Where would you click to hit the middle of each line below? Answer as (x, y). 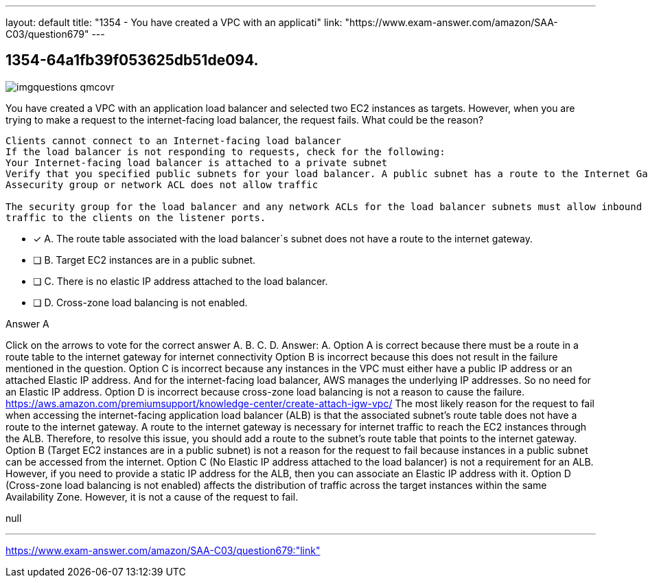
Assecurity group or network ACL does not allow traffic (162, 184)
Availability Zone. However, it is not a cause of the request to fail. (152, 496)
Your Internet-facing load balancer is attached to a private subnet (197, 162)
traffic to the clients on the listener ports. (136, 217)
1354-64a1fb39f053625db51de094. (132, 60)
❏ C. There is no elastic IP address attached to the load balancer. (181, 281)
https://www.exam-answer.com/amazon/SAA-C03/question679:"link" (163, 550)
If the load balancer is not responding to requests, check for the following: (225, 151)
